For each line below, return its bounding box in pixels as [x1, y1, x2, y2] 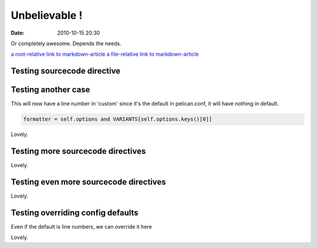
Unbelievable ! [11, 9, 83, 22]
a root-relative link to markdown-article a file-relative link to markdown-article [11, 50, 199, 58]
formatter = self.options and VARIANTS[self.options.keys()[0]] [23, 116, 213, 123]
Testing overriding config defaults [11, 208, 139, 218]
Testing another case [11, 85, 90, 95]
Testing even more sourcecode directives [11, 176, 167, 187]
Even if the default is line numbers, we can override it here [11, 223, 152, 230]
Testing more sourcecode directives [11, 147, 146, 157]
